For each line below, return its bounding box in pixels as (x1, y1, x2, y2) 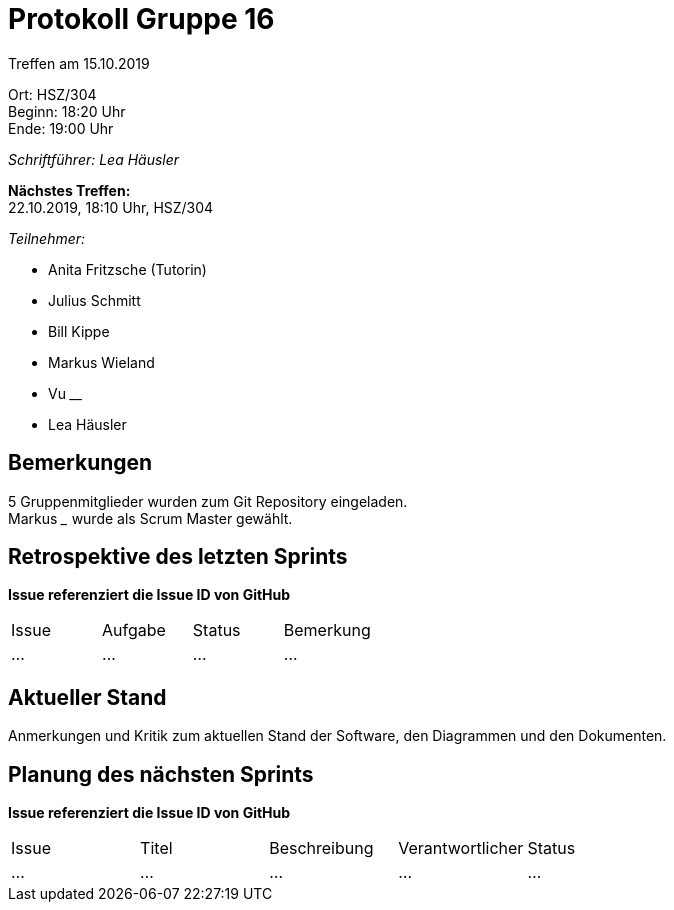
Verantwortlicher (398, 838, 524, 859)
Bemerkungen (8, 450, 153, 476)
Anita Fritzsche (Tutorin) (48, 260, 207, 278)
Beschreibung (269, 838, 374, 859)
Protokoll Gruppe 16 (8, 2, 275, 36)
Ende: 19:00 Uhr (8, 119, 114, 137)
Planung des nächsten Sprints (8, 761, 314, 787)
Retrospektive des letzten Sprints (8, 544, 348, 570)
